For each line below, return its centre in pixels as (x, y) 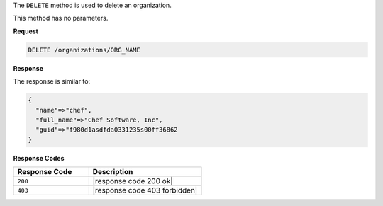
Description (113, 172)
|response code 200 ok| (133, 181)
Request (26, 31)
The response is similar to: (52, 81)
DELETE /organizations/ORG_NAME (84, 50)
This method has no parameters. (61, 18)
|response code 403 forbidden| (145, 190)
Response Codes (39, 158)
